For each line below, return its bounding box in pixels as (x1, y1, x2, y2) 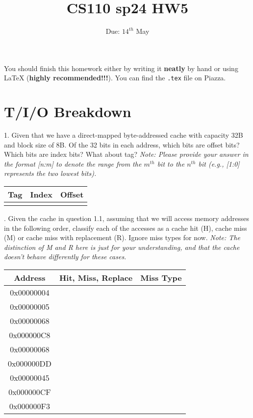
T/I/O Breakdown (4, 101, 131, 122)
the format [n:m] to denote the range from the (4, 158, 142, 169)
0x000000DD (8, 358, 51, 369)
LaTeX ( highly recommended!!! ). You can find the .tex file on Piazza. (4, 73, 226, 83)
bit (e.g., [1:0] (198, 158, 240, 169)
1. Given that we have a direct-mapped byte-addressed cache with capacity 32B (4, 130, 243, 140)
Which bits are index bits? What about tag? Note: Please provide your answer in (4, 149, 249, 159)
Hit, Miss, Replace (59, 272, 133, 284)
